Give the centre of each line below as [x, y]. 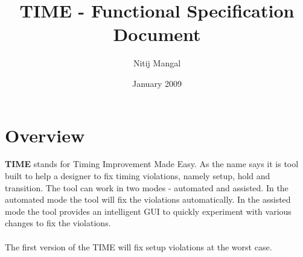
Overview [45, 135]
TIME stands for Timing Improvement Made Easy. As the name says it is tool [152, 164]
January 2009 [157, 83]
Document [157, 34]
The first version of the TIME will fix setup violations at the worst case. [139, 246]
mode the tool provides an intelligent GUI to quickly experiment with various [148, 211]
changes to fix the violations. [58, 223]
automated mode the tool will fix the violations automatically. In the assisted [148, 199]
